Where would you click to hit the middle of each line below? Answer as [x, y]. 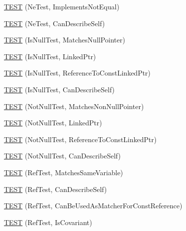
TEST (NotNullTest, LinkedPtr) [53, 123]
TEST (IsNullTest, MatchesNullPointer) [65, 40]
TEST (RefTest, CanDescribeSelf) [56, 189]
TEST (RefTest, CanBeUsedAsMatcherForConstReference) [93, 206]
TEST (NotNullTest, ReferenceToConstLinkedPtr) [80, 139]
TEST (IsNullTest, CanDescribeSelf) [59, 89]
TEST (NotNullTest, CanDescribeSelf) [62, 156]
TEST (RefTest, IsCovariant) [48, 222]
